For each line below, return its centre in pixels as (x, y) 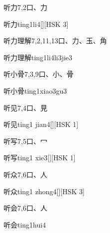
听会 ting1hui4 (25, 224)
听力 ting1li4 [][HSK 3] (36, 24)
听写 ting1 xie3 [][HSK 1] (40, 158)
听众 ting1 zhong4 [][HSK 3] (44, 191)
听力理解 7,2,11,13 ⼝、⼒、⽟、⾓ (55, 41)
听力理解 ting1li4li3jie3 (38, 57)
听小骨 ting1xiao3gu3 (35, 90)
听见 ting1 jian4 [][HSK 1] (41, 124)
